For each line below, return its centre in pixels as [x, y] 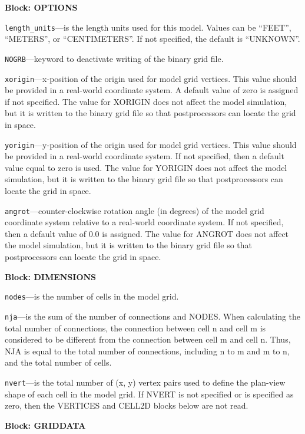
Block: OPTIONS [41, 7]
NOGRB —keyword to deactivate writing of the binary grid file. [114, 58]
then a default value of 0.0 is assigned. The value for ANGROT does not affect [147, 233]
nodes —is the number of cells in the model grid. [92, 296]
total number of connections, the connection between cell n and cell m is [135, 328]
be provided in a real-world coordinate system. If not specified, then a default [145, 156]
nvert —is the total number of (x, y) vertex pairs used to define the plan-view [145, 382]
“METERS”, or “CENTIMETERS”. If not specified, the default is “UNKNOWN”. [152, 39]
